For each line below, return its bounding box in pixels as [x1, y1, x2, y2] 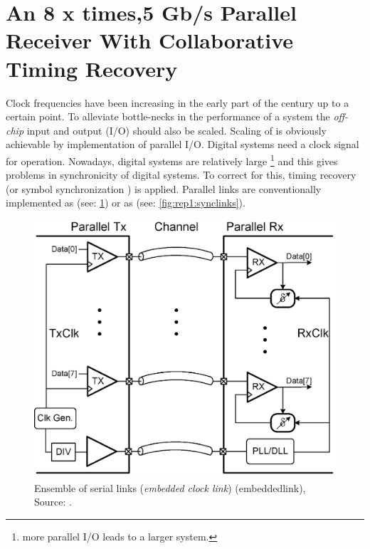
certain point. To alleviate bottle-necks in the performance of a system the [6, 109, 330, 124]
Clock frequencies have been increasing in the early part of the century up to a [6, 95, 349, 110]
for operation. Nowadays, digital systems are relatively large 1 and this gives [6, 151, 338, 168]
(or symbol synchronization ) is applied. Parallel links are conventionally [6, 181, 322, 196]
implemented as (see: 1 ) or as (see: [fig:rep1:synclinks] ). [6, 195, 245, 210]
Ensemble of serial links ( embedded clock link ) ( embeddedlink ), [34, 480, 306, 495]
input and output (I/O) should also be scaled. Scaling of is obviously [26, 122, 327, 137]
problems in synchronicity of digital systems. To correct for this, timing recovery [6, 167, 356, 182]
